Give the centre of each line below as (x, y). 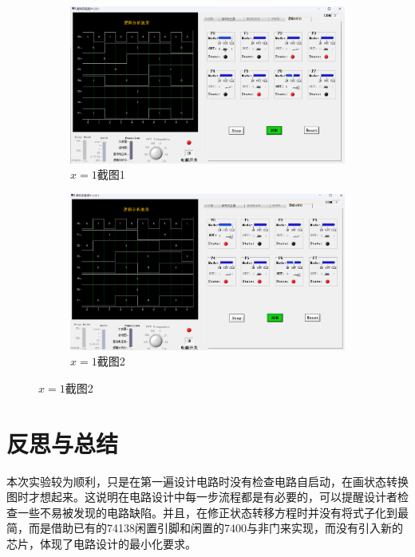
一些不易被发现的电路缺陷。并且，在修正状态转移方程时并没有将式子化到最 (213, 512)
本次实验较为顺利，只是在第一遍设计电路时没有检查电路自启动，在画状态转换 (207, 481)
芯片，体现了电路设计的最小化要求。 (101, 544)
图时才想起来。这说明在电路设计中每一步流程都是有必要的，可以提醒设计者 (202, 497)
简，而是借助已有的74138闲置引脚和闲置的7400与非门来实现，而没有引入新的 (205, 528)
